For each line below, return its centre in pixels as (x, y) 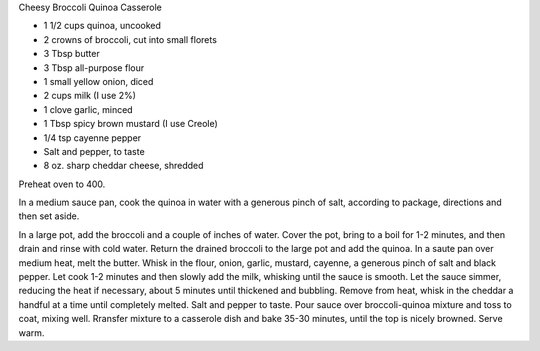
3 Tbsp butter (71, 54)
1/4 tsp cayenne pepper (92, 137)
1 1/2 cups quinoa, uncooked (102, 26)
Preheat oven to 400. (62, 184)
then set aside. (49, 216)
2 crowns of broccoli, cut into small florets (130, 39)
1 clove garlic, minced (88, 109)
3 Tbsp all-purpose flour (94, 67)
